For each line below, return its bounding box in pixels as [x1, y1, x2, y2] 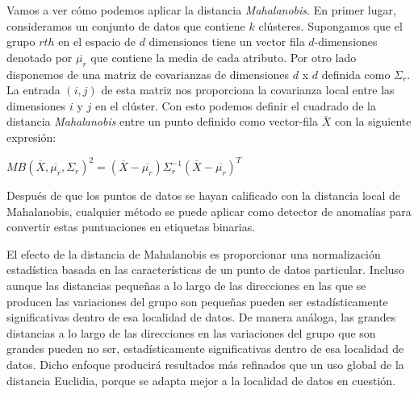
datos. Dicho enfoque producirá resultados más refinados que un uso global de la [6, 355, 404, 372]
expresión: [6, 128, 56, 145]
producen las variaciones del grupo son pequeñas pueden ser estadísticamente [6, 292, 388, 309]
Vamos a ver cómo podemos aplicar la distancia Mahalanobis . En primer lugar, [6, 2, 396, 18]
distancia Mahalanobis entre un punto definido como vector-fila [6, 113, 318, 130]
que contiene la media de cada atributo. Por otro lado [90, 48, 357, 65]
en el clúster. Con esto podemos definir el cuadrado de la [94, 97, 376, 114]
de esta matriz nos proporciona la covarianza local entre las [101, 81, 395, 98]
